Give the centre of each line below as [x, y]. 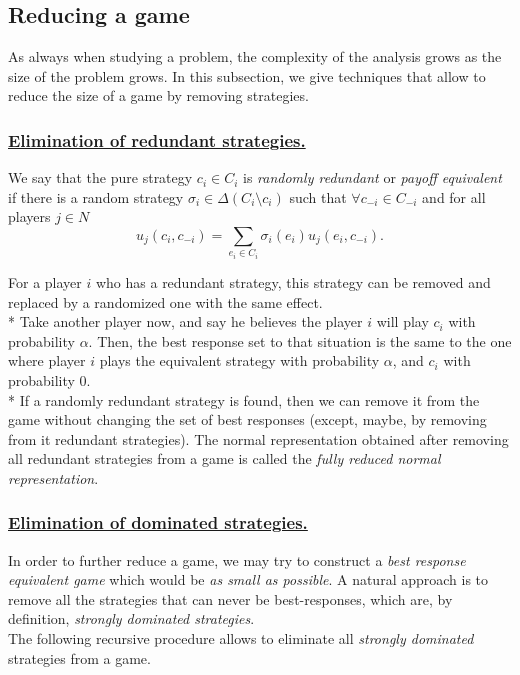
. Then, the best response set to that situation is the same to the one [300, 340]
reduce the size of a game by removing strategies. [158, 95]
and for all [454, 196]
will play [402, 321]
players [29, 216]
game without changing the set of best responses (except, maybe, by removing [247, 419]
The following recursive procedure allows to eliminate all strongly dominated [241, 638]
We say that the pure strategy [100, 177]
